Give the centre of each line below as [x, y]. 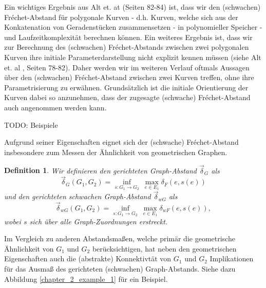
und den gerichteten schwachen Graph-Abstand [78, 196]
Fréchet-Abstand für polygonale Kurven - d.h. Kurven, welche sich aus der [121, 17]
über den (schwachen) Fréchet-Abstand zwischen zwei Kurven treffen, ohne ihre [129, 77]
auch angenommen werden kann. [55, 107]
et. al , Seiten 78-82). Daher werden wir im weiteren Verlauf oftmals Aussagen [127, 67]
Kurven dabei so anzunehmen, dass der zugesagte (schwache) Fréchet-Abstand [127, 97]
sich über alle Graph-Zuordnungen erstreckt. [99, 221]
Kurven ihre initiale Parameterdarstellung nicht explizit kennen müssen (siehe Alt [133, 57]
